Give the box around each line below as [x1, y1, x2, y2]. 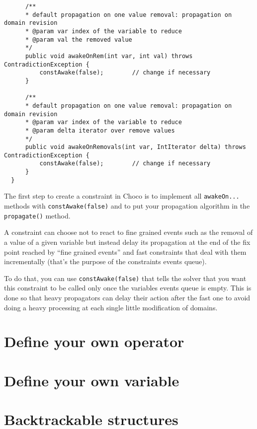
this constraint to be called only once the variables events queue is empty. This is [4, 283, 252, 293]
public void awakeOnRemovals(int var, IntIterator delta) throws [25, 143, 246, 151]
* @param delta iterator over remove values [25, 127, 175, 134]
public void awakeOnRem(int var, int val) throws [25, 52, 193, 60]
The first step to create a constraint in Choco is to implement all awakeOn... [4, 191, 240, 201]
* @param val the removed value [25, 36, 132, 43]
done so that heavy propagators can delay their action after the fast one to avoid [4, 292, 251, 303]
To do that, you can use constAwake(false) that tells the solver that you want [4, 273, 247, 283]
